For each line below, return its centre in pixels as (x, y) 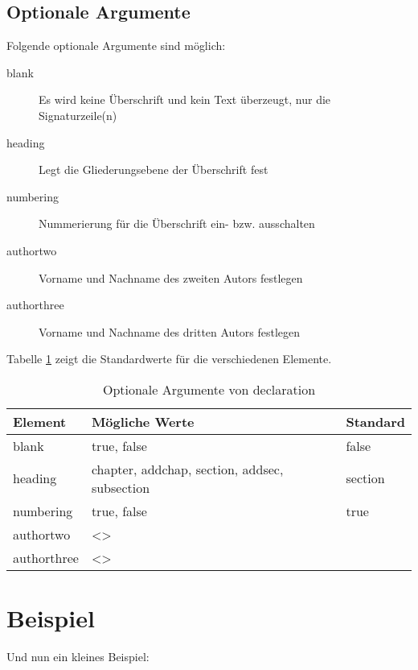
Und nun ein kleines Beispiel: (78, 657)
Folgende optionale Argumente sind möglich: (116, 45)
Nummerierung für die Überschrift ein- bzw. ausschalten (177, 223)
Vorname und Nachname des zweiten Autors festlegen (171, 277)
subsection (121, 487)
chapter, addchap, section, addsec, (187, 469)
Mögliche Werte (143, 421)
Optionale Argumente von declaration (209, 389)
